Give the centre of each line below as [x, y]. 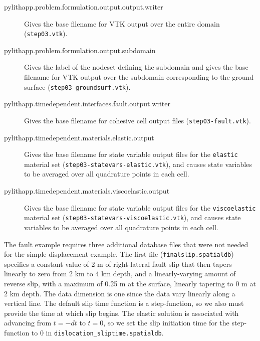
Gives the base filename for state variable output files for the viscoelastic [140, 207]
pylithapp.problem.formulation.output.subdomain [80, 50]
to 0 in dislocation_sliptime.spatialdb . [97, 332]
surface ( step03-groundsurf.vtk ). [77, 87]
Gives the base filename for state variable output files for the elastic [131, 154]
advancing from [28, 323]
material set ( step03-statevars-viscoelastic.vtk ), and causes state [133, 217]
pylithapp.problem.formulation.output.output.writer [84, 7]
